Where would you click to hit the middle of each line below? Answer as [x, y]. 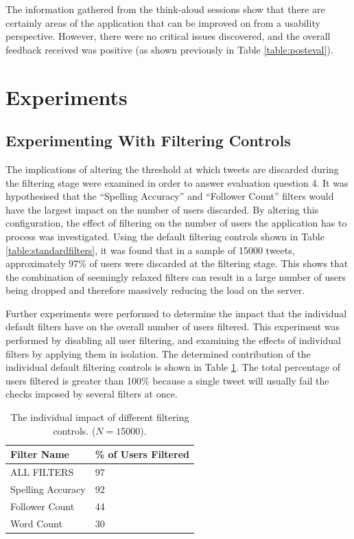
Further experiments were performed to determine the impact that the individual [176, 313]
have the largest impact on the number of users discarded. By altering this [162, 209]
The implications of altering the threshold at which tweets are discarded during [172, 169]
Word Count [36, 523]
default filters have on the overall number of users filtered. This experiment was [173, 326]
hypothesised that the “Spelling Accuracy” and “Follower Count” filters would [170, 196]
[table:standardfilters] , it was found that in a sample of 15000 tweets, [150, 250]
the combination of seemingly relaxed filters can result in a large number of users [176, 276]
